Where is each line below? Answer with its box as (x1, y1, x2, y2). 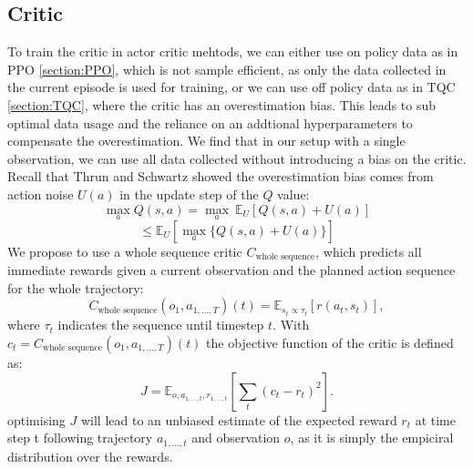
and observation (191, 428, 281, 447)
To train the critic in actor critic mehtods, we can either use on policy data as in (7, 42, 458, 61)
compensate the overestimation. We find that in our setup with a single (7, 131, 406, 150)
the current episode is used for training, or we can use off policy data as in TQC (7, 77, 456, 97)
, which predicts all (315, 241, 422, 260)
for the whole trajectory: (7, 278, 144, 297)
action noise (7, 184, 74, 203)
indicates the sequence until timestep (57, 315, 264, 334)
